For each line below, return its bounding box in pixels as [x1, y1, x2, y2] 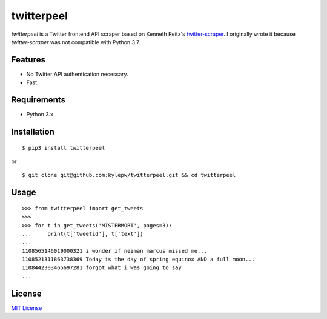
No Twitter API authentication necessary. [26, 70, 128, 78]
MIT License [11, 304, 42, 312]
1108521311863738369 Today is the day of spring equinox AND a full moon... [22, 256, 256, 263]
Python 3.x [26, 111, 54, 118]
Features [11, 55, 45, 65]
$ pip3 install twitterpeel [22, 144, 105, 151]
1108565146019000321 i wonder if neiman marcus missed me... [22, 247, 207, 254]
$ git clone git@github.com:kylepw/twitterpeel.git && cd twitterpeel [22, 172, 236, 179]
